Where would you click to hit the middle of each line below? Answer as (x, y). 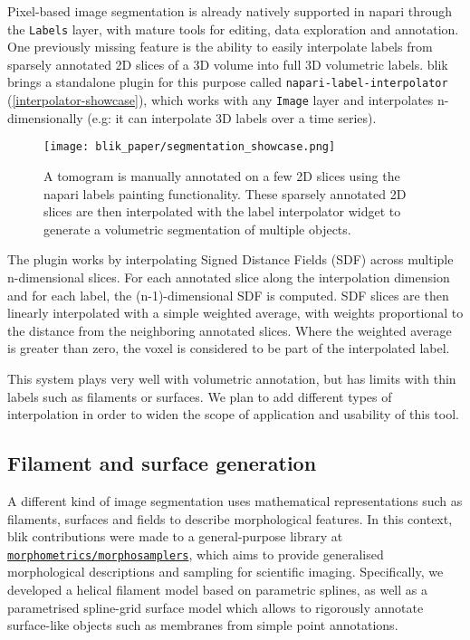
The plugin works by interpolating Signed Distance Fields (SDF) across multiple (230, 259)
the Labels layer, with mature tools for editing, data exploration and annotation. (233, 29)
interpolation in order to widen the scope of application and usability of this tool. (233, 414)
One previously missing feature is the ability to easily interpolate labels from (220, 47)
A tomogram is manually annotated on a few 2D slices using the (222, 176)
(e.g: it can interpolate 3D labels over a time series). (232, 117)
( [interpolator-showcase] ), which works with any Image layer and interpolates (221, 100)
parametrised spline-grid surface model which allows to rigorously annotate (216, 607)
